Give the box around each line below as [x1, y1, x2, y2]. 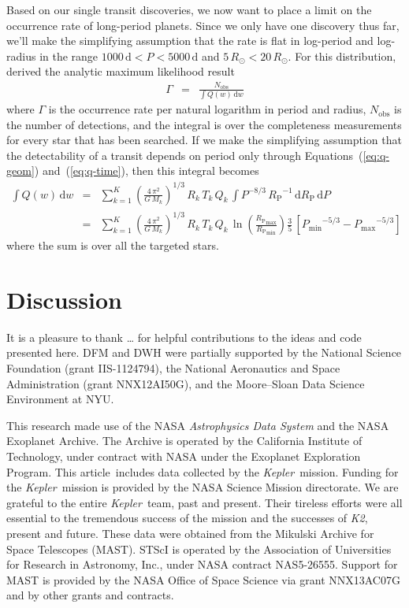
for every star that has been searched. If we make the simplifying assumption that [6, 132, 402, 148]
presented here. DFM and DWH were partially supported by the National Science [6, 344, 402, 361]
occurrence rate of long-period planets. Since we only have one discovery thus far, [6, 17, 400, 33]
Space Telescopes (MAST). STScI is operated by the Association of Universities [6, 540, 392, 557]
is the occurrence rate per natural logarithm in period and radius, [48, 101, 366, 117]
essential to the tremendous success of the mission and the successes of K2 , [6, 510, 368, 526]
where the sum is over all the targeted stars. [6, 237, 219, 254]
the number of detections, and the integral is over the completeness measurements [6, 116, 402, 132]
